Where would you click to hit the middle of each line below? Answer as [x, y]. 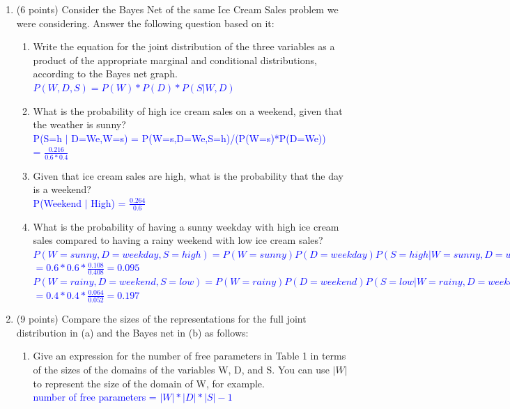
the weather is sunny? [79, 124]
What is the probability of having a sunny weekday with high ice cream [186, 226]
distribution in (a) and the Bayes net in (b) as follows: [132, 332]
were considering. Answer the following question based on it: [145, 23]
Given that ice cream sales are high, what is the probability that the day [188, 175]
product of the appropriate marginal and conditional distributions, [175, 60]
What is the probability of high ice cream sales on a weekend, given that [188, 110]
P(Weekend [57, 202]
